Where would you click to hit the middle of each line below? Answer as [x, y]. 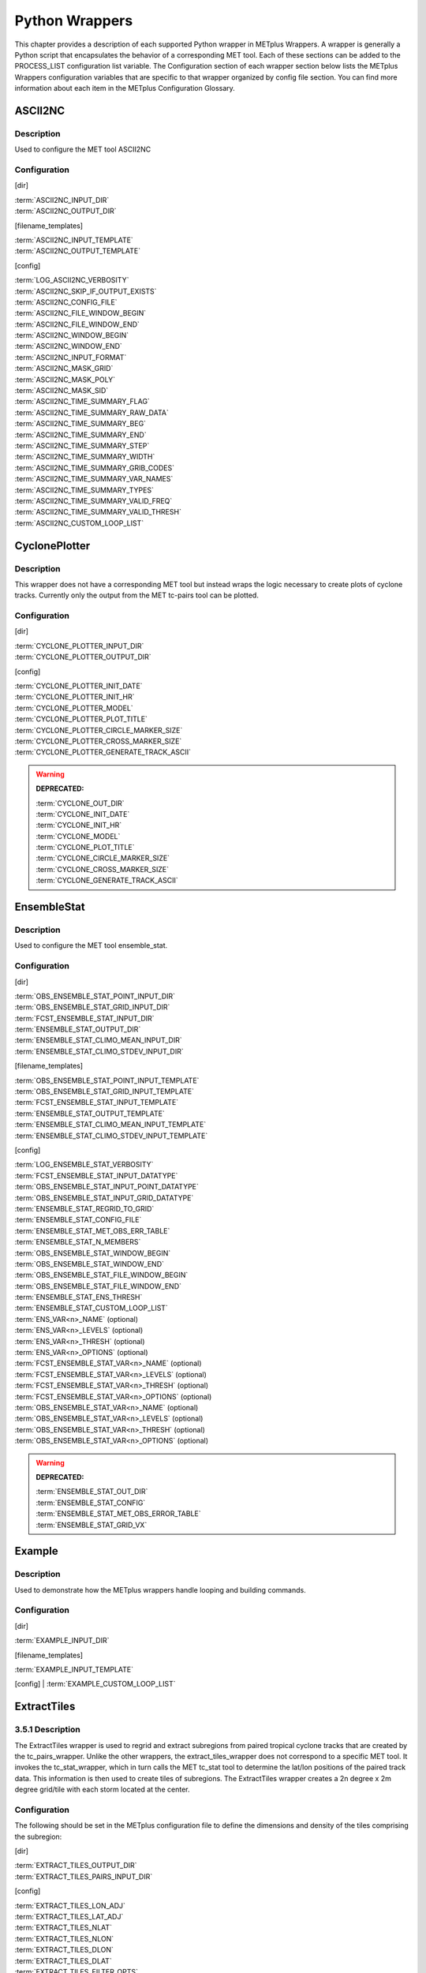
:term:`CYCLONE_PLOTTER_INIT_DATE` [78, 686]
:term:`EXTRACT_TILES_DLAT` [63, 1960]
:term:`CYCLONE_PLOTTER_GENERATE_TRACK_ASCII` [103, 752]
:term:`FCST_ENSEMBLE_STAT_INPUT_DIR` [84, 1018]
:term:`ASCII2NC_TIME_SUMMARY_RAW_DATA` [92, 412]
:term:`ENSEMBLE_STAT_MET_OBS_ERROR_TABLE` [118, 1514]
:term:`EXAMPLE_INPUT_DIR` [62, 1641]
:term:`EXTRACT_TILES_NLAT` [64, 1928]
